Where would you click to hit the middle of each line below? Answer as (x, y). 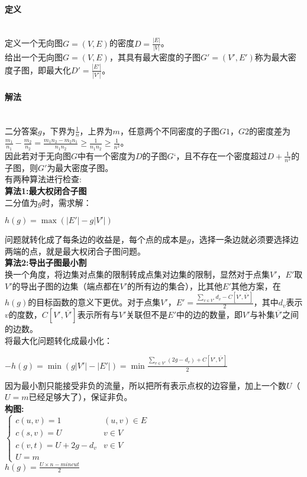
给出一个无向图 (34, 57)
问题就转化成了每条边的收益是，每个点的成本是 (96, 239)
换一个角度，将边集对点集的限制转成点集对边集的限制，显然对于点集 (137, 274)
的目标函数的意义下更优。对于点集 (94, 302)
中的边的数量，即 (209, 315)
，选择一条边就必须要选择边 (245, 239)
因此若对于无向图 (38, 155)
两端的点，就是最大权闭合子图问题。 (75, 251)
